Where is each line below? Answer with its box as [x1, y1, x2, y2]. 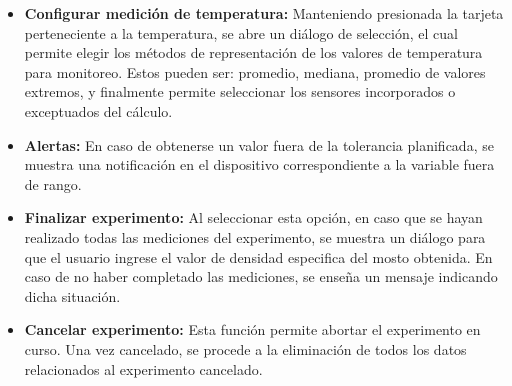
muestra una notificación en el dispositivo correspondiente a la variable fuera [24, 154, 495, 175]
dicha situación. [24, 285, 121, 306]
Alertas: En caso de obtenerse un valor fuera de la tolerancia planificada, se [24, 134, 494, 155]
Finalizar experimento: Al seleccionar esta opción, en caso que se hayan [24, 207, 483, 228]
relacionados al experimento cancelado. [24, 358, 263, 379]
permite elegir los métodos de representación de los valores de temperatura [24, 42, 483, 63]
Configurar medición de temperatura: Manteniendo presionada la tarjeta [24, 3, 504, 23]
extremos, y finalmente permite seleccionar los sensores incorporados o [24, 81, 456, 102]
